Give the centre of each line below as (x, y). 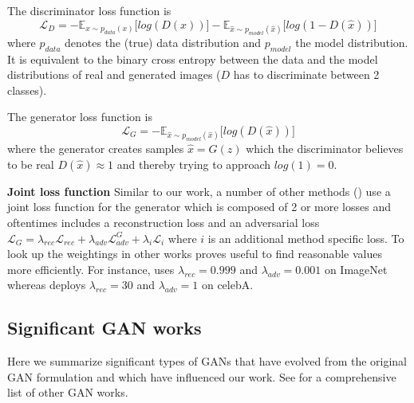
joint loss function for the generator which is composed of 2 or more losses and (199, 207)
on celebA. (227, 285)
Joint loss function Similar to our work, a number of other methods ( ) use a (199, 191)
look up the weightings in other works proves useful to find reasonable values (195, 254)
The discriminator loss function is (89, 10)
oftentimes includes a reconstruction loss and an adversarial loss (164, 222)
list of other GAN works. (68, 392)
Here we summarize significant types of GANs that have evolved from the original (207, 361)
